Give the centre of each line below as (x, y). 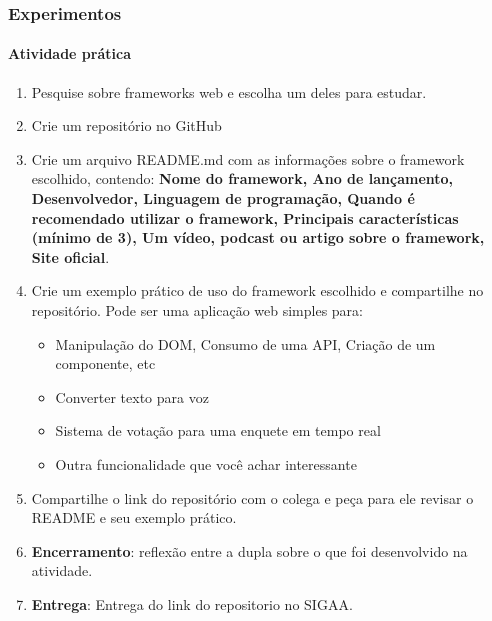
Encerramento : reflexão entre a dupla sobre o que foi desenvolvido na (249, 550)
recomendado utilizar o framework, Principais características (245, 217)
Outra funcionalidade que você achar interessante (206, 463)
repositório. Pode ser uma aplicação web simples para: (197, 309)
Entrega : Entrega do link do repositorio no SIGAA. (192, 603)
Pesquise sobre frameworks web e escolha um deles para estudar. (229, 91)
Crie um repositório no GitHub (126, 125)
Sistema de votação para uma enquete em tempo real (218, 430)
